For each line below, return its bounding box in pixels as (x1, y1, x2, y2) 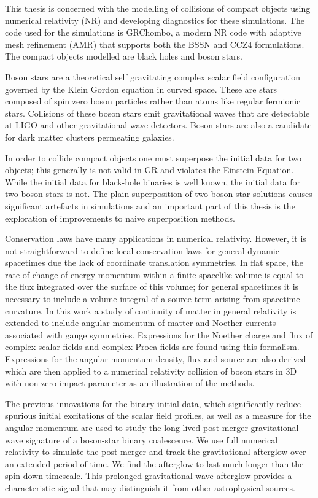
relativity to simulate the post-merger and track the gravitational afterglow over (5, 445, 306, 458)
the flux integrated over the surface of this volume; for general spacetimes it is (5, 280, 299, 293)
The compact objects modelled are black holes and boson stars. (5, 50, 242, 63)
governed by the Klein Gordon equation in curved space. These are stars (5, 82, 277, 95)
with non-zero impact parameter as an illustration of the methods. (5, 376, 255, 389)
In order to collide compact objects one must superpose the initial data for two (5, 151, 302, 164)
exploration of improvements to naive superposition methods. (5, 211, 235, 224)
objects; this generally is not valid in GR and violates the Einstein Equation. (5, 163, 294, 176)
